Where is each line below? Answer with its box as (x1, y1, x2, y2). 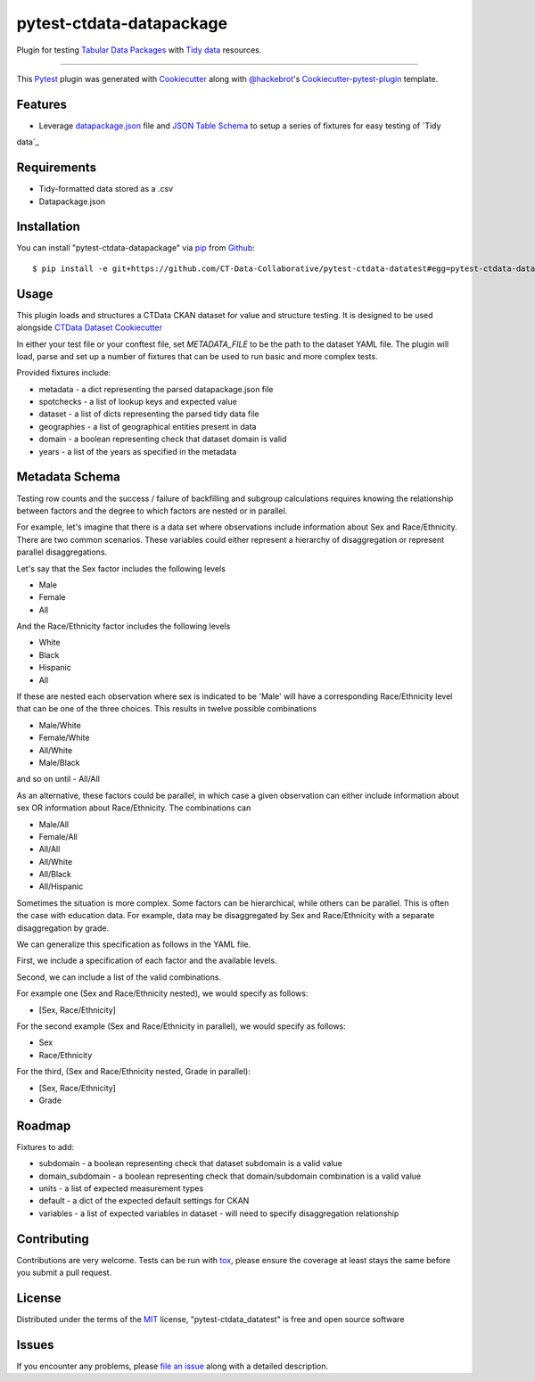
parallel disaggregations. (16, 547, 108, 557)
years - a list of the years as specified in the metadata (38, 446, 237, 456)
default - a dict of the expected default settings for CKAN (38, 1196, 250, 1206)
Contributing (16, 1231, 89, 1246)
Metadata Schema (16, 469, 120, 485)
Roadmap (16, 1118, 71, 1133)
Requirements (16, 160, 97, 176)
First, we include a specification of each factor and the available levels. (16, 955, 277, 966)
